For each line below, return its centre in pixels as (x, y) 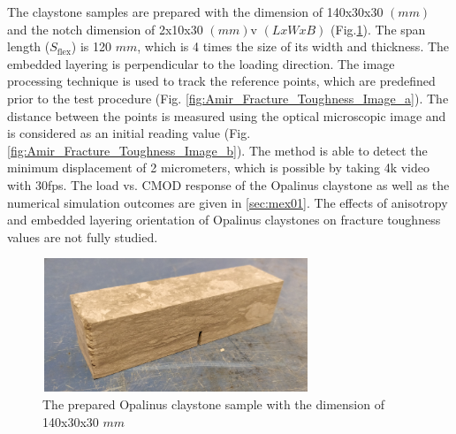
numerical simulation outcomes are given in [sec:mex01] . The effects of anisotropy (228, 202)
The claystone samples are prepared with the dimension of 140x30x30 (195, 11)
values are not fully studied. (83, 236)
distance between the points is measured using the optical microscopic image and (227, 115)
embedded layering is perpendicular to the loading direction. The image (201, 63)
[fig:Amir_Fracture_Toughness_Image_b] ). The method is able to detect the (217, 150)
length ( (29, 46)
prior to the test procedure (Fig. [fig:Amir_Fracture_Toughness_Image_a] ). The (228, 98)
